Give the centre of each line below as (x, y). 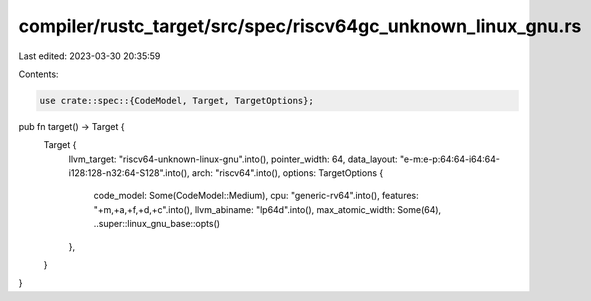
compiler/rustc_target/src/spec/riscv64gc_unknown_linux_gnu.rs (300, 26)
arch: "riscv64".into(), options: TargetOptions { (287, 173)
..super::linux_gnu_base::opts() (156, 224)
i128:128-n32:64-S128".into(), (129, 173)
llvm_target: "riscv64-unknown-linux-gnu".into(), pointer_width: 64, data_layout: (233, 159)
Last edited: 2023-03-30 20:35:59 (89, 56)
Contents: (38, 74)
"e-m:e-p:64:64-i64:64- (450, 159)
